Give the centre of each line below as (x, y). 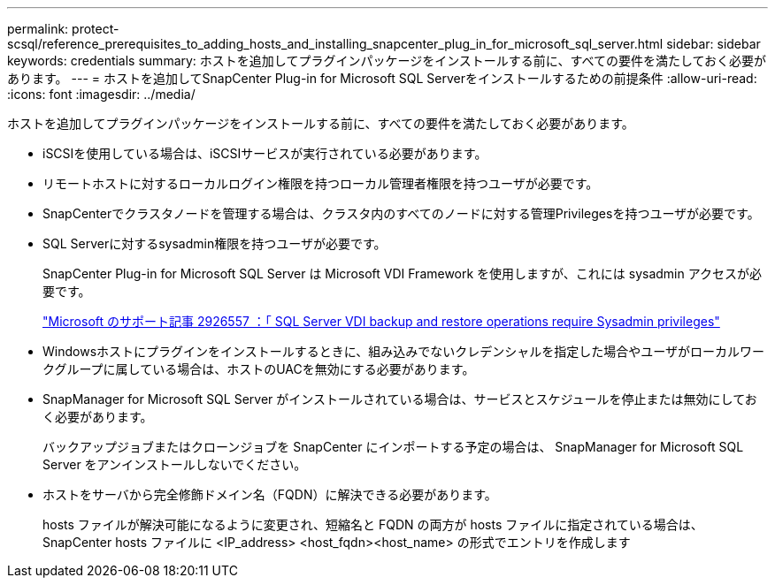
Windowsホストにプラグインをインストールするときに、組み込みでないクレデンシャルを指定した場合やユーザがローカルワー (404, 351)
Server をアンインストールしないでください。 (175, 464)
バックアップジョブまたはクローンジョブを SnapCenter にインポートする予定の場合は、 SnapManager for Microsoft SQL (393, 447)
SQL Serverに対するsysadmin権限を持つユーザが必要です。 (215, 243)
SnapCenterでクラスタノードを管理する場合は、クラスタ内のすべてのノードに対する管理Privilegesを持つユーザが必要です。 (401, 213)
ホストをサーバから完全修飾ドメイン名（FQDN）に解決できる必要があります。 (270, 494)
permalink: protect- (63, 29)
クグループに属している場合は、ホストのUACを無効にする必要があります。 (259, 369)
